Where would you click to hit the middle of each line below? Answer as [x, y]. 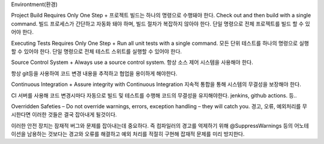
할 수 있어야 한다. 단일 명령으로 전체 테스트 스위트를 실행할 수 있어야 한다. [97, 51]
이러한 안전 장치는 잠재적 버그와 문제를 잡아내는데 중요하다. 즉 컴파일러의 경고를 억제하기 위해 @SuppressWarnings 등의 [152, 125]
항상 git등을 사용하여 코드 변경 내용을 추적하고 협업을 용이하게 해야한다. [94, 73]
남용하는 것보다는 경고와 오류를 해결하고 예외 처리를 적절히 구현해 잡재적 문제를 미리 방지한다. [136, 134]
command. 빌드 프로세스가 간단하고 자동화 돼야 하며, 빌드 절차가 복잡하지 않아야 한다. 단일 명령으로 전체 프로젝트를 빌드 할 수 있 [160, 23]
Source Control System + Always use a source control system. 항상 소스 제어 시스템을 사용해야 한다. [132, 62]
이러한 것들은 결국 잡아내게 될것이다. [74, 115]
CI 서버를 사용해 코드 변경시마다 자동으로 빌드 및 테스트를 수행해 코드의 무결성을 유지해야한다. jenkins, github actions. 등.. [154, 95]
